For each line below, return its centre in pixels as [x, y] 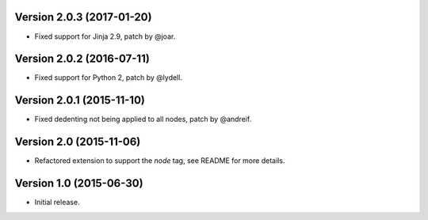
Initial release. [57, 203]
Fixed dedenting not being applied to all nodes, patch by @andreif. [143, 119]
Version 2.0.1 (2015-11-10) [80, 100]
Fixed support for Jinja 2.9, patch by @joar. [105, 36]
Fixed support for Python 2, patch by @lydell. [108, 78]
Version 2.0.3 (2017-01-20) [83, 17]
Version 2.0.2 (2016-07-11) [82, 59]
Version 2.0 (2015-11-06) [78, 142]
